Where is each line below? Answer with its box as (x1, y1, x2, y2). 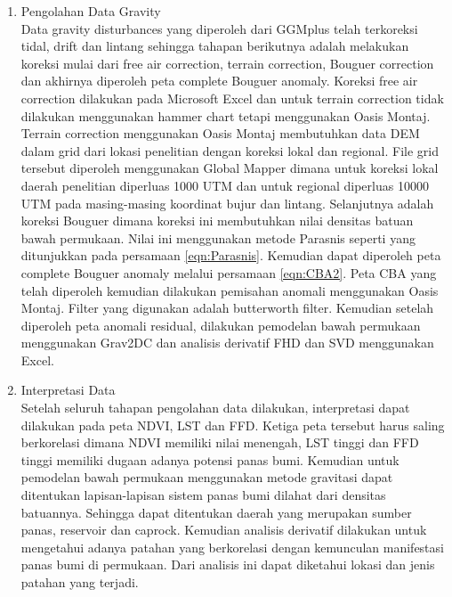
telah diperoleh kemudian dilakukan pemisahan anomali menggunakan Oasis (20, 281, 439, 299)
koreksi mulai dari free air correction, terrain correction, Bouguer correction (20, 53, 434, 72)
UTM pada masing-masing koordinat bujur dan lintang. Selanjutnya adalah (20, 193, 434, 212)
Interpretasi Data (20, 380, 116, 399)
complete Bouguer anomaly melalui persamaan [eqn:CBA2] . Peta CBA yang (20, 263, 437, 282)
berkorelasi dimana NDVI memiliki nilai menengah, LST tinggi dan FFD (20, 433, 419, 452)
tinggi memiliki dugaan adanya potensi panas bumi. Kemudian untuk (20, 450, 400, 469)
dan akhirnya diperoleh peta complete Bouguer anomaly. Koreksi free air (20, 71, 418, 90)
